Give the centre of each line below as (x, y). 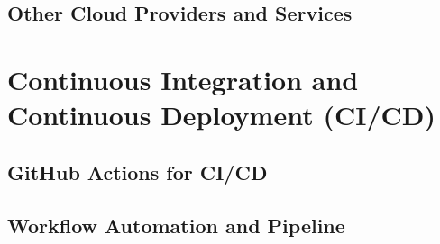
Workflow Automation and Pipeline (176, 225)
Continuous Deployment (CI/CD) (221, 115)
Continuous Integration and (183, 79)
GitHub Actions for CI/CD (137, 172)
